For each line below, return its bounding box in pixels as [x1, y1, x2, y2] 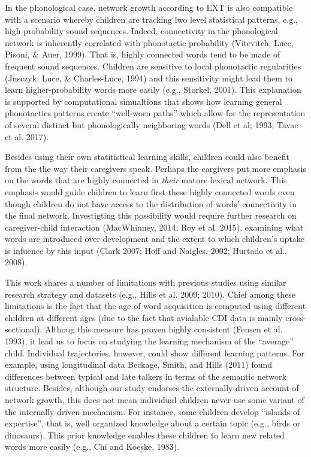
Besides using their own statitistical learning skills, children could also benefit [5, 150, 289, 163]
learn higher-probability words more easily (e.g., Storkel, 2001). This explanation [5, 83, 301, 96]
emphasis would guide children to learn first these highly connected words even [5, 185, 295, 198]
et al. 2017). [5, 130, 49, 143]
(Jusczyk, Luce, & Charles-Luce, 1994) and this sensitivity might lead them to [5, 71, 293, 84]
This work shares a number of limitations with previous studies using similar [5, 276, 286, 289]
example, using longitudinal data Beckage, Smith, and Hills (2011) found [5, 358, 273, 371]
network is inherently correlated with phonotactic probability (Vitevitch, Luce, [5, 36, 294, 49]
